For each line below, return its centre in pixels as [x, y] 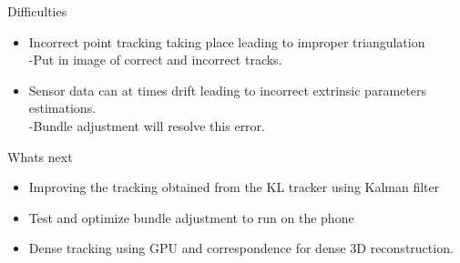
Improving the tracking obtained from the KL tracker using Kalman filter [234, 187]
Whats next [40, 156]
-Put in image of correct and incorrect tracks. [155, 60]
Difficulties [37, 11]
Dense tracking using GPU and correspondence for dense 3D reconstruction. [241, 248]
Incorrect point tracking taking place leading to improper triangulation [227, 41]
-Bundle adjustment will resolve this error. [147, 125]
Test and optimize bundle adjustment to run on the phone [191, 217]
